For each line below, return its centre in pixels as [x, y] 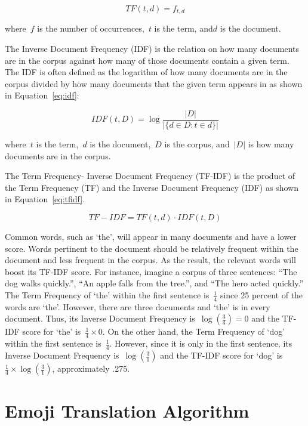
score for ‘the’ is [52, 331]
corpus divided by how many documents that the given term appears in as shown [154, 83]
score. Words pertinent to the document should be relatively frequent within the [152, 248]
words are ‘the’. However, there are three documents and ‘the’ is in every [138, 306]
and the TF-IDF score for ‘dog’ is [221, 355]
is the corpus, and [197, 144]
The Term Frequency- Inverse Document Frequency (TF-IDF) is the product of [150, 176]
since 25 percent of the [261, 295]
